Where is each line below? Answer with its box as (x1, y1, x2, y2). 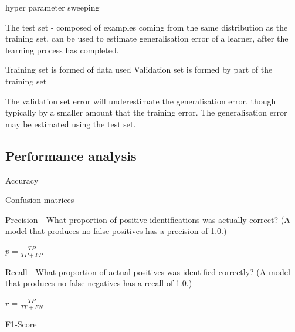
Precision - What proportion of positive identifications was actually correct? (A (5, 213, 290, 225)
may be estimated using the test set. (5, 117, 136, 130)
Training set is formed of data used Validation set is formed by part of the (5, 63, 273, 76)
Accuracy (5, 174, 39, 186)
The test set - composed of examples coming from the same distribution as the (5, 21, 288, 33)
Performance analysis (5, 146, 137, 164)
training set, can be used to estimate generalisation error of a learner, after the (5, 32, 289, 45)
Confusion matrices (5, 194, 74, 206)
